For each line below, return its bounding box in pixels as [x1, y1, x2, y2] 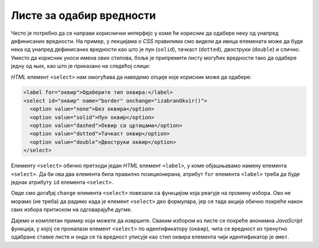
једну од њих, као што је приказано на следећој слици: [11, 63, 151, 70]
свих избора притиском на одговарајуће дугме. [11, 206, 132, 213]
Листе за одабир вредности [11, 9, 156, 22]
